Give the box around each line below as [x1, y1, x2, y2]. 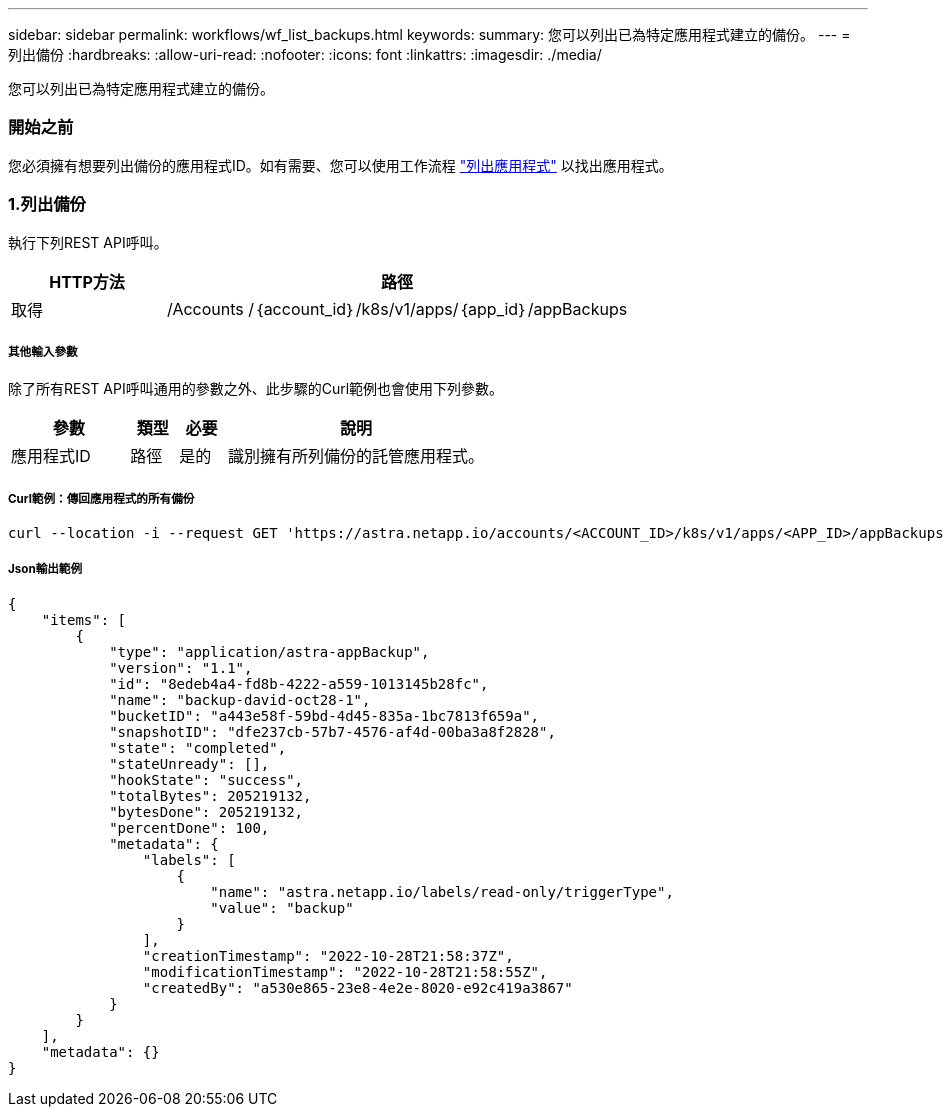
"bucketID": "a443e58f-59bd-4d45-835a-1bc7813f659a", [109, 707, 540, 724]
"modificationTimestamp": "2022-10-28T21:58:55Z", [142, 963, 548, 980]
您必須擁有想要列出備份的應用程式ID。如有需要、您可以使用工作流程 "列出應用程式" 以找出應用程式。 [8, 156, 673, 174]
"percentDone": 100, [109, 819, 270, 836]
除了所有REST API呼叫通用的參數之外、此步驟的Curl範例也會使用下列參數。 [8, 380, 504, 398]
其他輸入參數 [8, 344, 78, 359]
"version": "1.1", [109, 659, 253, 676]
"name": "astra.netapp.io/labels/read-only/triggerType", [210, 883, 674, 900]
